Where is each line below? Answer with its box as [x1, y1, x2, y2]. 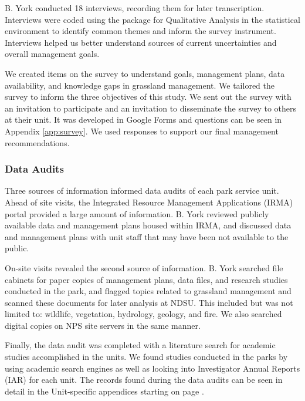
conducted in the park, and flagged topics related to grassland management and [5, 285, 292, 297]
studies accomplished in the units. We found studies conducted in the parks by [5, 351, 288, 363]
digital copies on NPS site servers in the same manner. [5, 319, 201, 331]
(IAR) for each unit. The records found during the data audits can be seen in [5, 373, 283, 386]
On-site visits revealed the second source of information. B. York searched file [5, 261, 283, 274]
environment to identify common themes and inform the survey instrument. [5, 25, 276, 37]
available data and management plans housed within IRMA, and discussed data [5, 219, 292, 231]
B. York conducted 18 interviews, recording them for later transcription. [5, 2, 265, 14]
